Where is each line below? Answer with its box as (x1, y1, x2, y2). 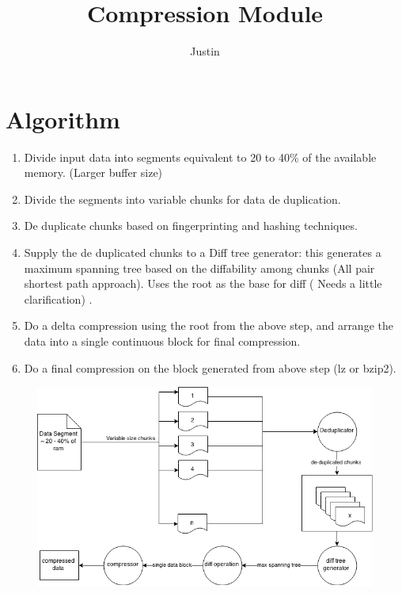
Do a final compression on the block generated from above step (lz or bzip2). (24, 359, 396, 376)
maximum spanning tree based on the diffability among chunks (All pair (24, 259, 375, 276)
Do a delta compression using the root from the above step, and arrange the (24, 317, 393, 334)
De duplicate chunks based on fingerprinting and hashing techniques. (24, 217, 358, 234)
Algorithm (6, 102, 120, 135)
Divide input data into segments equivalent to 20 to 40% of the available (24, 148, 377, 165)
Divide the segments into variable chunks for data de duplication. (24, 190, 341, 207)
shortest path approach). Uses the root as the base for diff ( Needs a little (24, 275, 382, 292)
